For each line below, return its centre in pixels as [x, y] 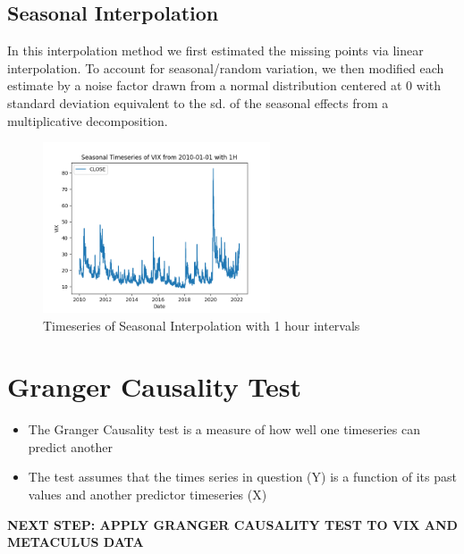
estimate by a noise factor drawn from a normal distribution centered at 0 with [224, 85]
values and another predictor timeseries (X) [148, 495]
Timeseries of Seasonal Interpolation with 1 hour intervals [202, 325]
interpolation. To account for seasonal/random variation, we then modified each [226, 67]
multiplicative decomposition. [88, 120]
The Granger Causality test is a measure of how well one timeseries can [224, 429]
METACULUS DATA [76, 542]
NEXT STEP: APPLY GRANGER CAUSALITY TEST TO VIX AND [232, 524]
